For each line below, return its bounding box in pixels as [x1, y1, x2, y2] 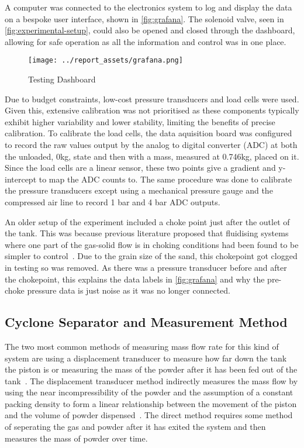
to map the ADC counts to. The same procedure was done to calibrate [39, 173, 292, 185]
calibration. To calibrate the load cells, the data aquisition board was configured [5, 127, 292, 139]
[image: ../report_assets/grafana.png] [28, 56, 183, 65]
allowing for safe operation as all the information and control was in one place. [5, 35, 286, 47]
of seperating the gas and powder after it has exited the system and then [5, 421, 266, 433]
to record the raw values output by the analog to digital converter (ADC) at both [5, 139, 298, 150]
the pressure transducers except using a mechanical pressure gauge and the [5, 184, 273, 197]
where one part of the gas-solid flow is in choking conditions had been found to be [5, 238, 299, 250]
